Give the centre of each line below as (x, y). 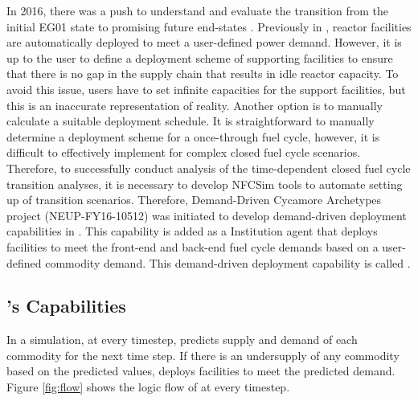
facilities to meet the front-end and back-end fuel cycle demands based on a (193, 246)
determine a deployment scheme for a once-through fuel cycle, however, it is (193, 136)
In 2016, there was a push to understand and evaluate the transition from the (197, 10)
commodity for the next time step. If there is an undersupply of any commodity (203, 355)
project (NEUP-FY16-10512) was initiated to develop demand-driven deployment (207, 215)
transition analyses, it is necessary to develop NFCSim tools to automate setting (205, 184)
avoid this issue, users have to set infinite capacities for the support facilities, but (206, 89)
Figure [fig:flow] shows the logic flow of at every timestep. (148, 387)
